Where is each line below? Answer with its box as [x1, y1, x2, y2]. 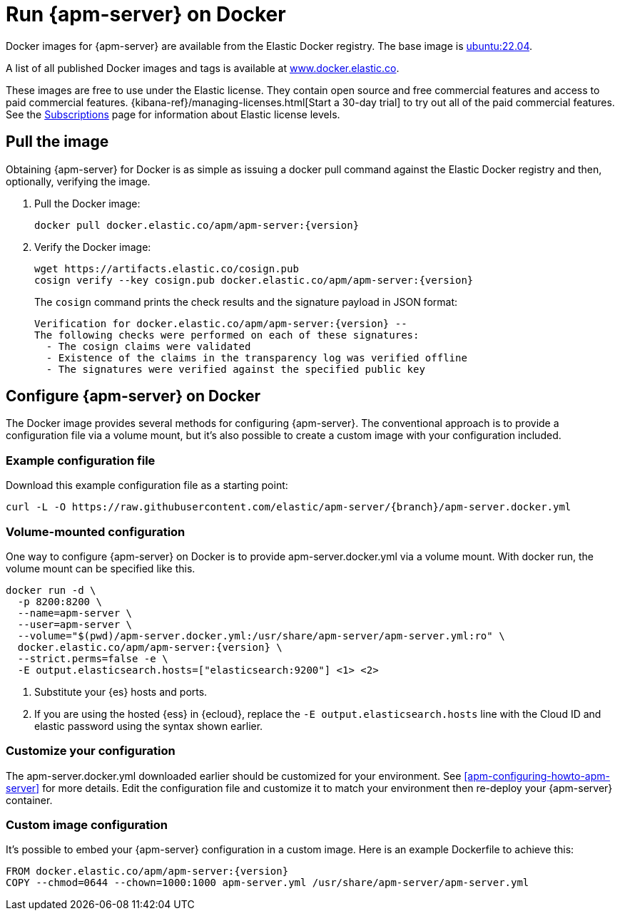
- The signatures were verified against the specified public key [46, 363, 425, 375]
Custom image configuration [6, 818, 168, 833]
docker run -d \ [6, 584, 96, 596]
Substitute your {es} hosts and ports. [34, 685, 208, 698]
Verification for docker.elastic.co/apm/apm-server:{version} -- [34, 317, 407, 329]
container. [6, 793, 53, 806]
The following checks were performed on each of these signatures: [34, 329, 420, 341]
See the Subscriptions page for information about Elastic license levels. [6, 108, 340, 120]
